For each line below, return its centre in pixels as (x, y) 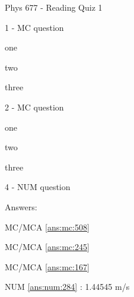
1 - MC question (34, 27)
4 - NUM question (38, 187)
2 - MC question (34, 107)
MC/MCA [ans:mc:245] (47, 247)
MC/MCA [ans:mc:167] (47, 266)
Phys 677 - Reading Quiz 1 (54, 7)
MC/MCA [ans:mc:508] (47, 227)
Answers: (21, 206)
